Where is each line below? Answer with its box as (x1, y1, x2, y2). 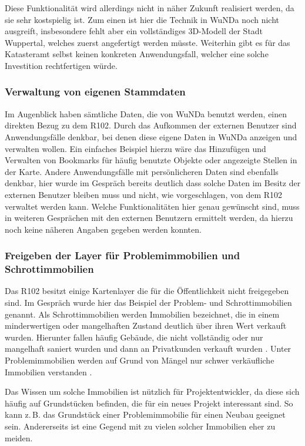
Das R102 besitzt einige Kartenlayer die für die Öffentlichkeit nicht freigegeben (5, 285, 289, 297)
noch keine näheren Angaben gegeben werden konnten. (5, 223, 202, 235)
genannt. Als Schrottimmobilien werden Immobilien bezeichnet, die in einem (5, 308, 280, 320)
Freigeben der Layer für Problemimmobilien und (5, 248, 240, 263)
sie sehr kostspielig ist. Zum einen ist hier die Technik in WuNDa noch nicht (5, 13, 280, 25)
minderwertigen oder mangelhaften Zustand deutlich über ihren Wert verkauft (5, 319, 287, 332)
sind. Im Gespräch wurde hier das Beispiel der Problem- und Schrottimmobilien (5, 296, 292, 309)
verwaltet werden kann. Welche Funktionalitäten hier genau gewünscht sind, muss (5, 200, 300, 212)
